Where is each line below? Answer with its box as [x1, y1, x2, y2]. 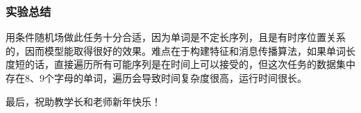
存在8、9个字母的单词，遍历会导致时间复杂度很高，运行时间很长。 [6, 71, 307, 85]
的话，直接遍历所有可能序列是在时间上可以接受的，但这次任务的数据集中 [24, 57, 355, 71]
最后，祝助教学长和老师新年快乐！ [6, 94, 161, 108]
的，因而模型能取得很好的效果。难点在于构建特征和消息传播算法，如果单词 [6, 43, 346, 58]
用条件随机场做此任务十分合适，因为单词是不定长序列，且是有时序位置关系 [6, 30, 346, 44]
